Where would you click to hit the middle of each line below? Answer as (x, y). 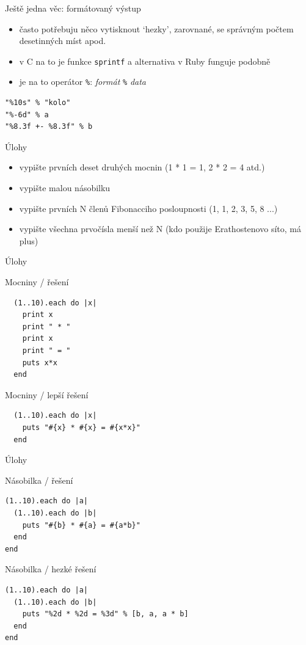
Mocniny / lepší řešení (47, 394)
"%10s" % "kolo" (38, 103)
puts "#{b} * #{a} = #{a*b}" (81, 525)
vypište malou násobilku (65, 188)
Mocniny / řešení (37, 282)
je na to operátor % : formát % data (82, 82)
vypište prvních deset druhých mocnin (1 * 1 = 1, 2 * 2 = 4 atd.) (142, 167)
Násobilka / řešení (39, 480)
